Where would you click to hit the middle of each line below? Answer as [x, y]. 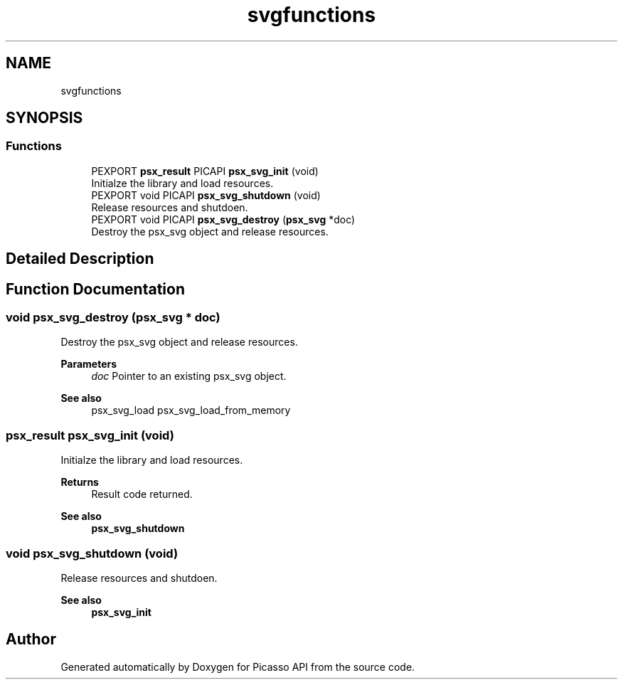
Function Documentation [95, 289]
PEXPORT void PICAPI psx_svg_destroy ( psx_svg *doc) [223, 219]
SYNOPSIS [44, 118]
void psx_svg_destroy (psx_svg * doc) [113, 318]
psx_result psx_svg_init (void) [90, 435]
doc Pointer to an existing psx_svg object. [189, 376]
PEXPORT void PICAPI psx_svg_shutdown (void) [206, 195]
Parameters [89, 364]
